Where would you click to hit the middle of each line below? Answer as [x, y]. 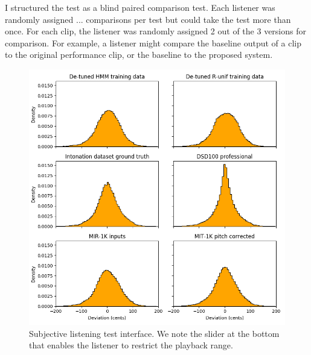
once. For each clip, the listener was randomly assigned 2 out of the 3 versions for [155, 31]
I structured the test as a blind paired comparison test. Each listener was [140, 7]
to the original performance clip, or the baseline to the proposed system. [139, 55]
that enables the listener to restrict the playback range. [131, 345]
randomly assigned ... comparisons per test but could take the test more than [148, 19]
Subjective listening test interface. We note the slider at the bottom [154, 333]
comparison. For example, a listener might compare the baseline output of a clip [153, 42]
